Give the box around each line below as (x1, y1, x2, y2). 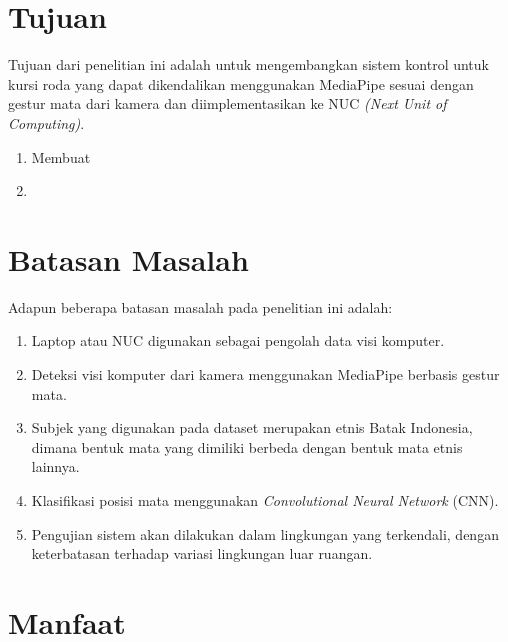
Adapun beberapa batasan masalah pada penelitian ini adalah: (8, 296, 393, 317)
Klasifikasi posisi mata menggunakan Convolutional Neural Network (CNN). (31, 489, 499, 510)
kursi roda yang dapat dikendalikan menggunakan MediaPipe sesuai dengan (8, 73, 474, 94)
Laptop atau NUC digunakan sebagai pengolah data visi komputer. (31, 330, 445, 351)
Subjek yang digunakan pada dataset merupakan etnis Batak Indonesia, (31, 417, 473, 438)
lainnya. (31, 456, 80, 477)
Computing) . (8, 112, 85, 133)
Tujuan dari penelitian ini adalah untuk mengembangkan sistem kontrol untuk (8, 54, 489, 75)
